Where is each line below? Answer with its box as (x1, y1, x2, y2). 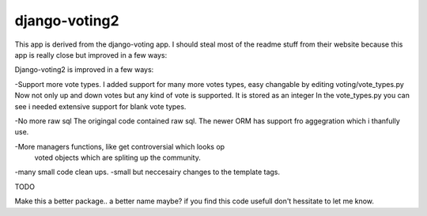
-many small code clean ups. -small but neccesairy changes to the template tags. (14, 167, 281, 177)
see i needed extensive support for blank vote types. (14, 101, 187, 111)
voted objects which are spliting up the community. (34, 153, 201, 162)
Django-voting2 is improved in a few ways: (14, 65, 154, 74)
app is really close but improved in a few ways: (14, 50, 168, 59)
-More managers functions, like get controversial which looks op (14, 142, 225, 151)
